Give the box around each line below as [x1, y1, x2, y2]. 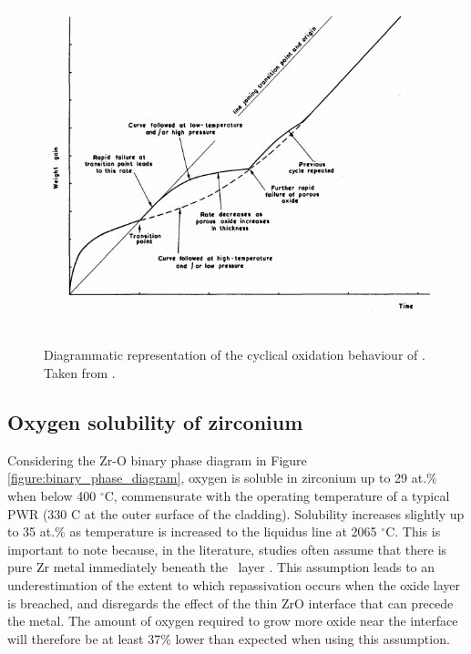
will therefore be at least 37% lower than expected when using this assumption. [7, 628, 450, 648]
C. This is [385, 522, 441, 541]
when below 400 [7, 486, 97, 506]
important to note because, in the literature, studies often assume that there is [7, 539, 447, 558]
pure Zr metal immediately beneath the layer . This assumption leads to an [7, 557, 435, 577]
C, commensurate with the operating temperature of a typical [104, 486, 450, 506]
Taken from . [44, 363, 116, 383]
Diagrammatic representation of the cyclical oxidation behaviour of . [44, 345, 425, 364]
